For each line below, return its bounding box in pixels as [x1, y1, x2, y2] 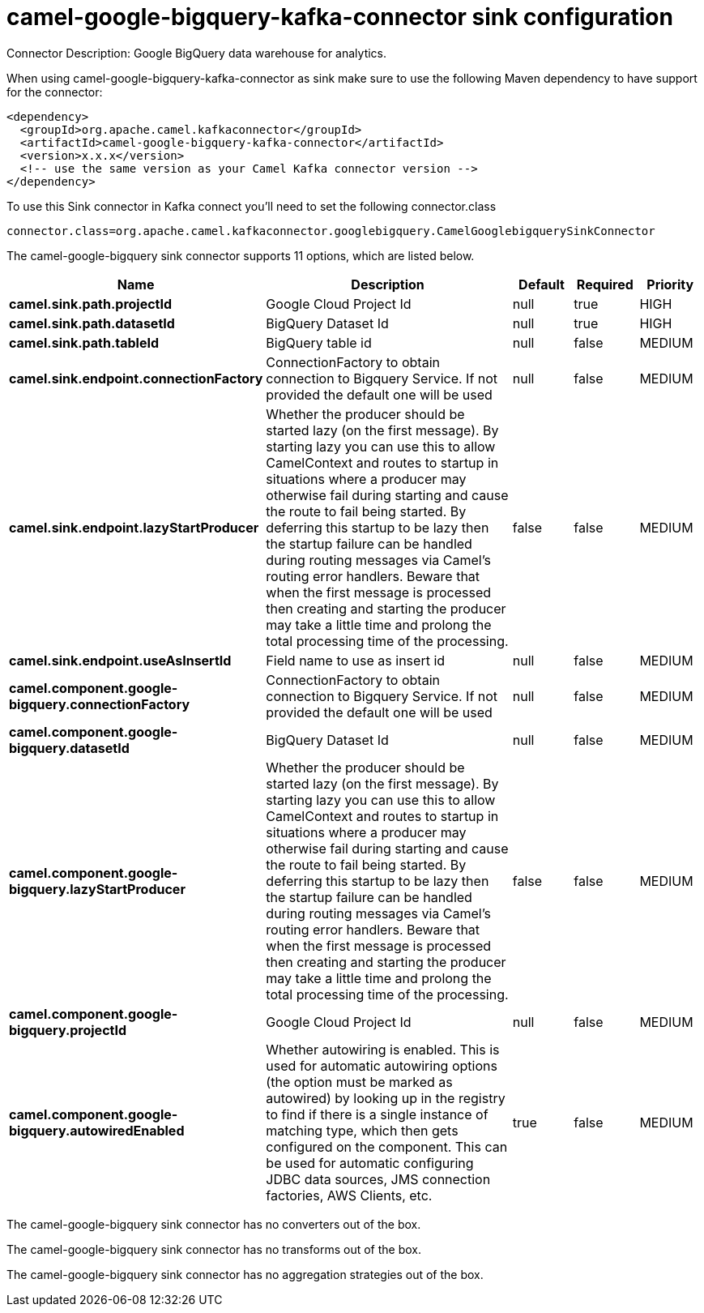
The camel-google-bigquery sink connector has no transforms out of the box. [6, 1242, 421, 1256]
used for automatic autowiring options [266, 1057, 497, 1074]
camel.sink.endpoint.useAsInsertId [9, 652, 232, 669]
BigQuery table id [266, 334, 372, 351]
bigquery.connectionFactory [9, 695, 190, 712]
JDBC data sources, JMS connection [266, 1170, 491, 1187]
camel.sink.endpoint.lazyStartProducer [9, 519, 259, 536]
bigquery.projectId [9, 1021, 127, 1038]
